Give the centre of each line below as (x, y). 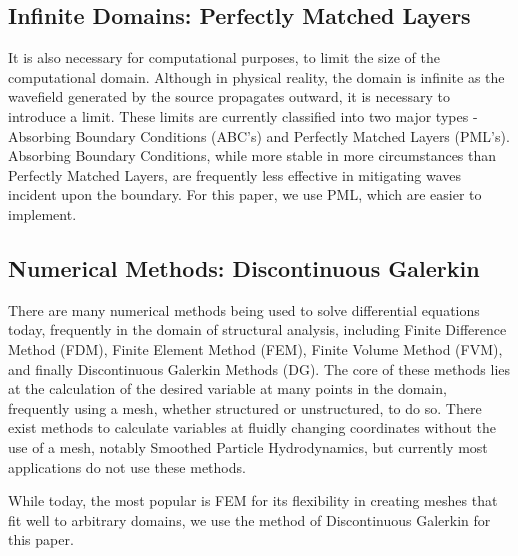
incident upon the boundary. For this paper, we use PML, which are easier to (245, 194)
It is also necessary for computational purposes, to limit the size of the (224, 57)
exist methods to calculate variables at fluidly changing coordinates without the (252, 427)
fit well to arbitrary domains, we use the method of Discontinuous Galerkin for (249, 519)
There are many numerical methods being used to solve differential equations (244, 309)
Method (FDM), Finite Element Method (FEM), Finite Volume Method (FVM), (255, 348)
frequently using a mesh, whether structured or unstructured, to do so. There (245, 407)
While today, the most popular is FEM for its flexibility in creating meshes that (253, 500)
